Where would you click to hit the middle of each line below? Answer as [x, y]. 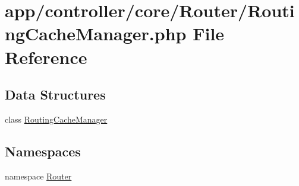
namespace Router [38, 176]
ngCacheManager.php [96, 33]
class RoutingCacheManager [56, 119]
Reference [46, 57]
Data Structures [55, 94]
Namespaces [43, 151]
